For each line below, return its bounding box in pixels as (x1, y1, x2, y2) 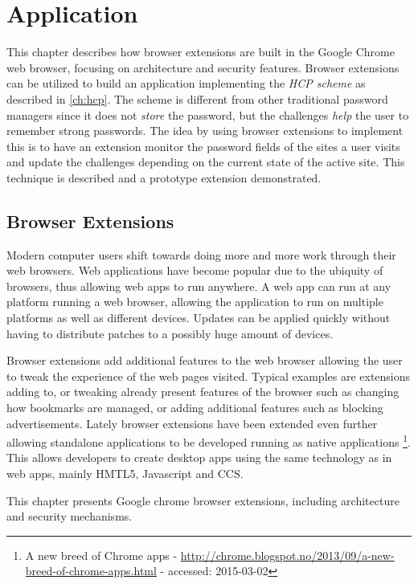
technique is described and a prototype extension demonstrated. (6, 169, 322, 186)
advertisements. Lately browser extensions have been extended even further (6, 415, 378, 431)
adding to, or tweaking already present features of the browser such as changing (6, 383, 400, 400)
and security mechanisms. (6, 508, 133, 525)
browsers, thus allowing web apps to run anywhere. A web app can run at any (6, 277, 391, 294)
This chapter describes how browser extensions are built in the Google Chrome (6, 43, 395, 60)
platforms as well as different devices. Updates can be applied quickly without (6, 309, 391, 326)
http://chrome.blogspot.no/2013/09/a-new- (180, 546, 395, 563)
